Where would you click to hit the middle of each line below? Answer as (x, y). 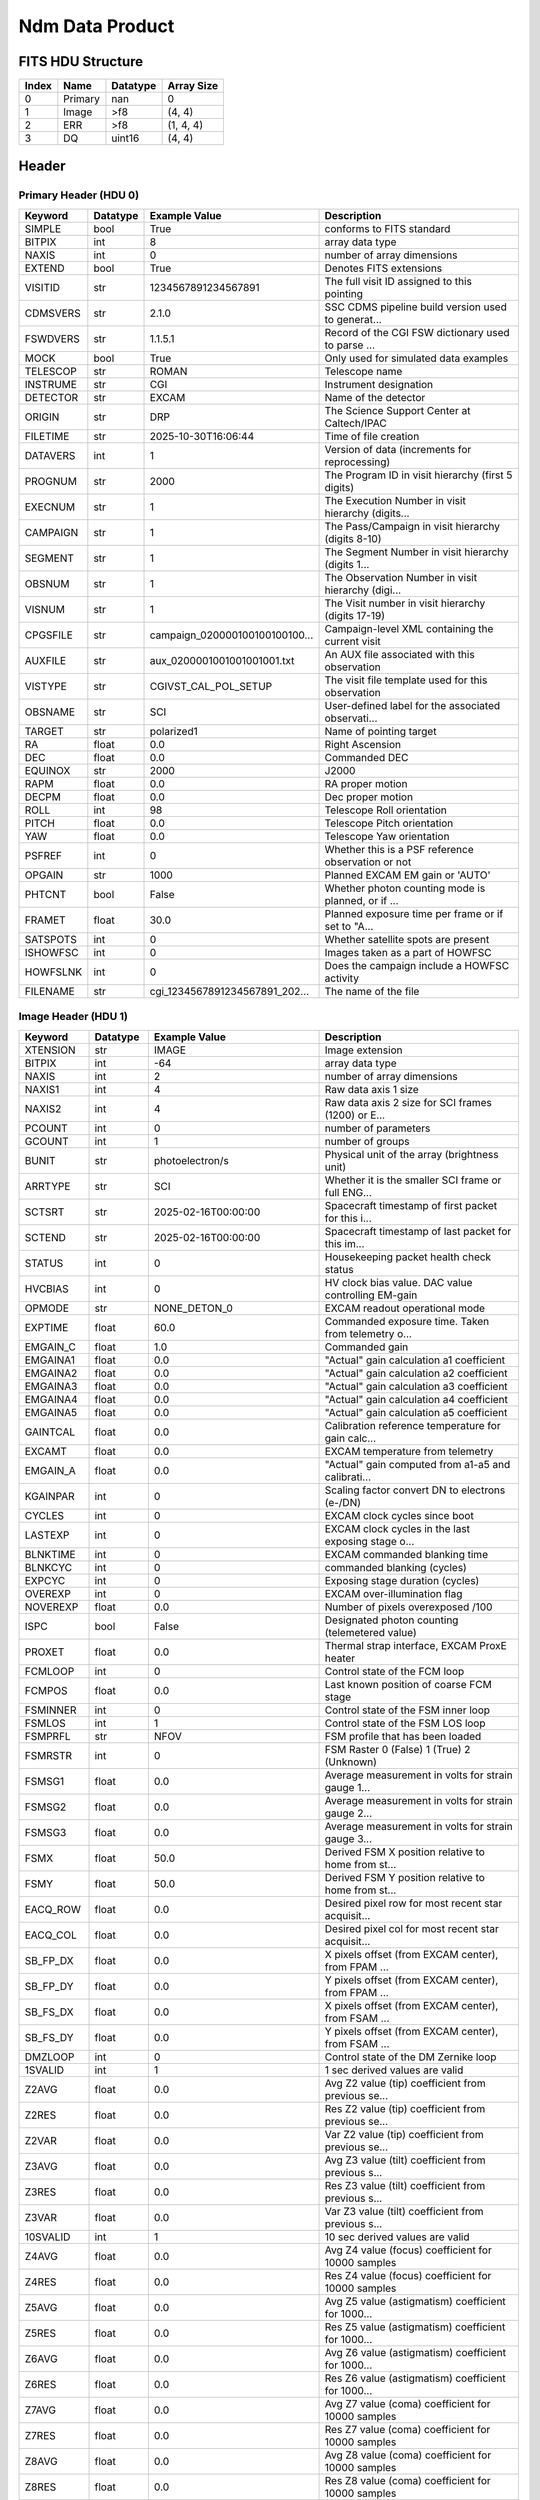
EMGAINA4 (51, 1399)
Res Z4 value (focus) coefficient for (408, 2275)
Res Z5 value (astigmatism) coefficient (415, 2327)
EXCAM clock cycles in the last (397, 1528)
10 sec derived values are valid (397, 2237)
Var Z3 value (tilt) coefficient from (404, 2211)
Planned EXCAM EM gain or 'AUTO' (407, 875)
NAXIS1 (42, 1089)
